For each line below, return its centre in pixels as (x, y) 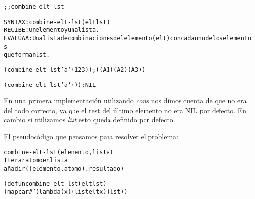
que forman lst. (27, 55)
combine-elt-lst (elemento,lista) (59, 152)
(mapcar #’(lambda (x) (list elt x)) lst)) (66, 192)
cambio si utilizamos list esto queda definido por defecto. (90, 120)
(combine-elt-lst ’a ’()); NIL (50, 85)
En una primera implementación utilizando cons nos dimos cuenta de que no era (125, 100)
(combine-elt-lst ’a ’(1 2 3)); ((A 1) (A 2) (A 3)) (75, 70)
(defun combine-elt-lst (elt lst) (55, 184)
